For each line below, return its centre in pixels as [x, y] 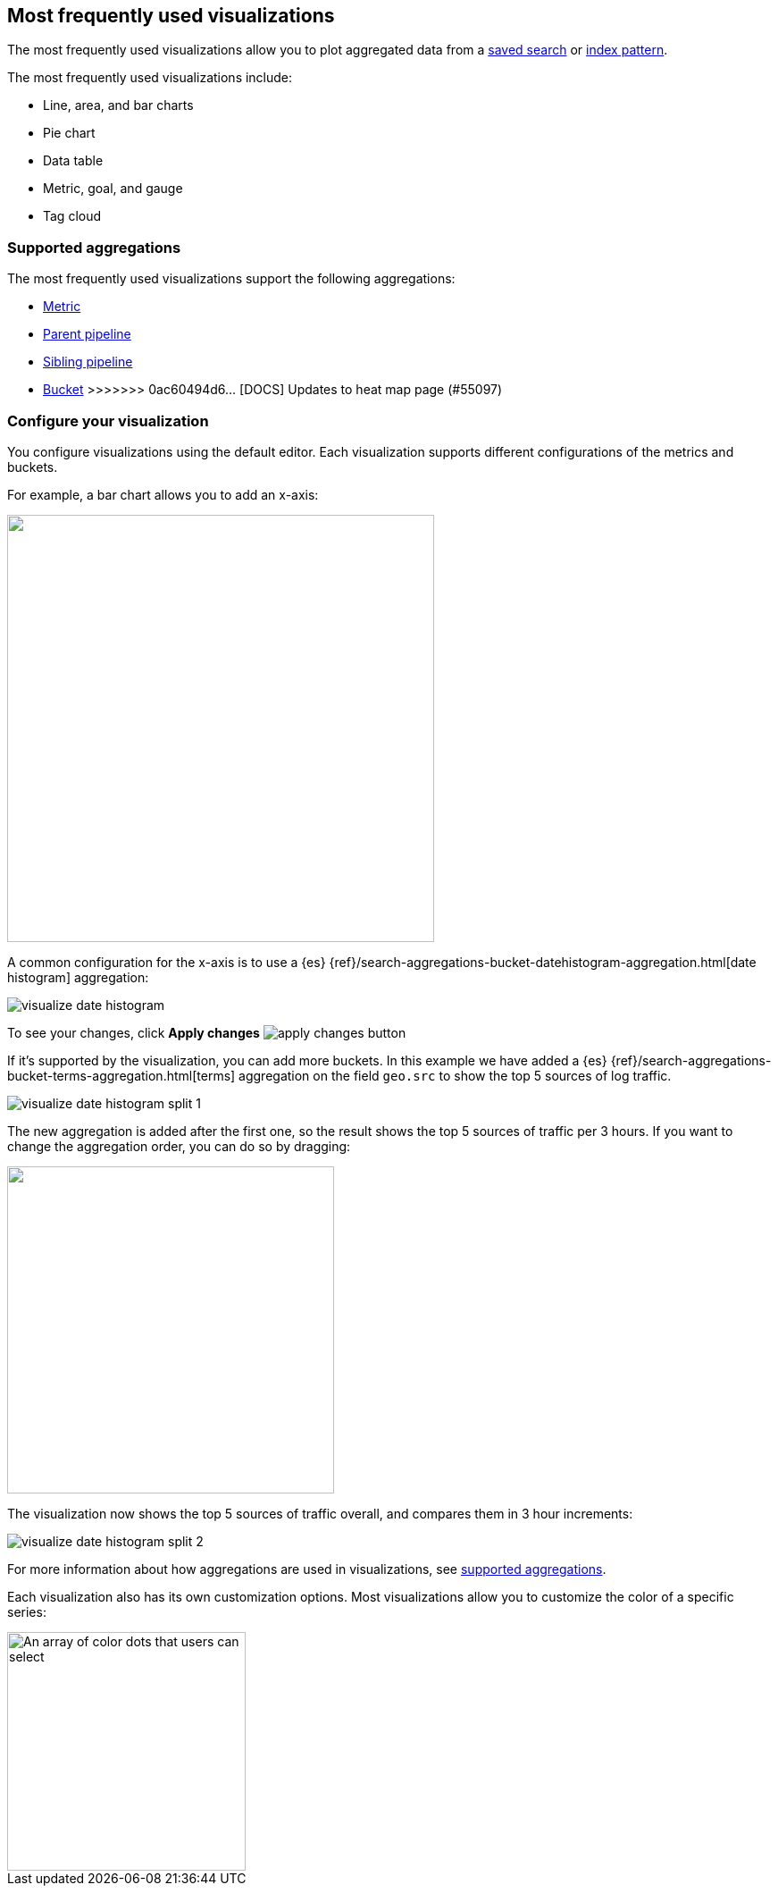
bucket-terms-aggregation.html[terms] [121, 1075]
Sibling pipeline [88, 362]
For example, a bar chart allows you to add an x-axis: [163, 494]
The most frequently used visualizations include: [150, 78]
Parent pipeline [87, 334]
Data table [73, 161]
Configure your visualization [108, 421]
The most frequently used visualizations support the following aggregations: [231, 279]
